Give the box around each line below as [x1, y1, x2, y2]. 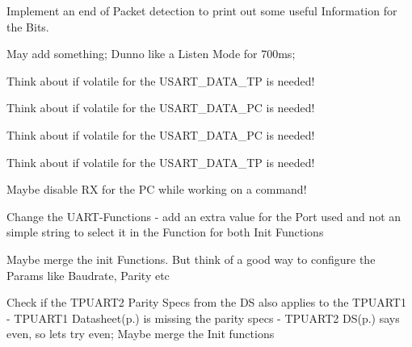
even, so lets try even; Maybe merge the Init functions [6, 325, 275, 342]
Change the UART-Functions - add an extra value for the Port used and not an [6, 207, 401, 224]
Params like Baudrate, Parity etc [6, 266, 170, 283]
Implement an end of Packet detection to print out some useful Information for [6, 2, 397, 19]
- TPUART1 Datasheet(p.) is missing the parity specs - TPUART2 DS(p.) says [6, 309, 400, 326]
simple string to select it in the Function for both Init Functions [6, 224, 324, 240]
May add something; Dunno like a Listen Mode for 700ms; [6, 45, 296, 62]
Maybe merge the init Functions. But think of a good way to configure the [6, 250, 376, 267]
